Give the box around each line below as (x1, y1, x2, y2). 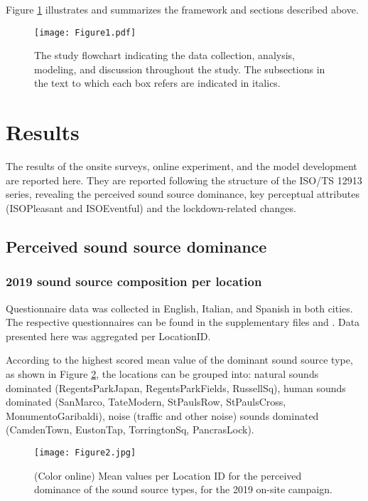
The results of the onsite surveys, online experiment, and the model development (6, 159, 357, 174)
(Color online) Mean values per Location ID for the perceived (34, 468, 302, 482)
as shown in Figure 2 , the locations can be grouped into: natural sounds (6, 366, 319, 381)
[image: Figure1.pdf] (34, 27, 136, 38)
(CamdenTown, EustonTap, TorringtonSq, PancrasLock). (6, 422, 254, 437)
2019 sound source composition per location (6, 273, 262, 290)
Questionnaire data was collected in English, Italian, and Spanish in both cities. (6, 300, 353, 315)
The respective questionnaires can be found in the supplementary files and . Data (6, 315, 360, 329)
